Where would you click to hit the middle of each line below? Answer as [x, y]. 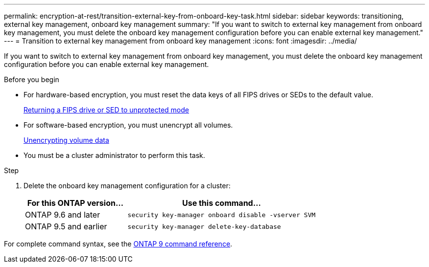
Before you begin [32, 79]
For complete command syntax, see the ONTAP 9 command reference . [118, 244]
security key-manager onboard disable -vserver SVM [222, 215]
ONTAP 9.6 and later [63, 215]
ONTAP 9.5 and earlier [66, 226]
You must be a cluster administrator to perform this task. [114, 155]
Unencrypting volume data [66, 140]
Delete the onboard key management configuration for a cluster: [127, 186]
